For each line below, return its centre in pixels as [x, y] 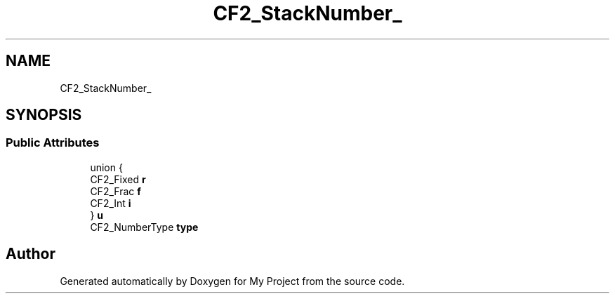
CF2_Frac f [115, 191]
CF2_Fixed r [118, 179]
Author [31, 254]
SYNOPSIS [44, 115]
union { [106, 167]
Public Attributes [53, 143]
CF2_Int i [111, 203]
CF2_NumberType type [144, 227]
